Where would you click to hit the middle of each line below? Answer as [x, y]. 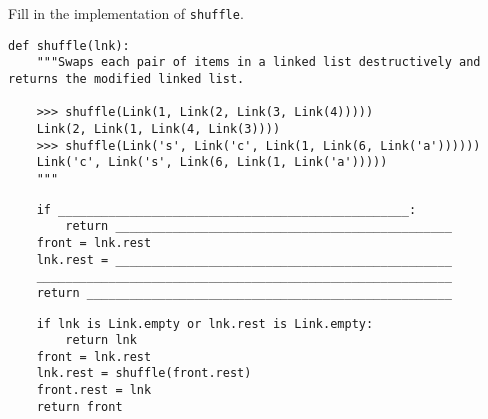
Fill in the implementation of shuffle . [126, 13]
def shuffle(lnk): [69, 45]
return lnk [101, 340]
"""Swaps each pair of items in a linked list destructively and [258, 62]
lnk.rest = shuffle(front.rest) [144, 373]
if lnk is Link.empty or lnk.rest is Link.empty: [205, 323]
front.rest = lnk [94, 390]
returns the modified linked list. [126, 78]
